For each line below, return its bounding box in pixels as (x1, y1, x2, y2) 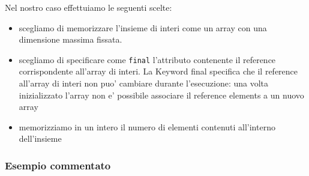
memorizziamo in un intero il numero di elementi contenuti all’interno (19, 120, 275, 133)
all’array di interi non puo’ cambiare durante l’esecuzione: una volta (19, 77, 269, 90)
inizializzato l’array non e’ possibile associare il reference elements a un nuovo (19, 88, 304, 101)
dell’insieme (19, 132, 62, 145)
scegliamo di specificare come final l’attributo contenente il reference (19, 53, 276, 65)
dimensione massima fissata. (19, 33, 122, 46)
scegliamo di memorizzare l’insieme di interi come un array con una (19, 21, 267, 34)
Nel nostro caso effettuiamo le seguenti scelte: (5, 1, 172, 13)
